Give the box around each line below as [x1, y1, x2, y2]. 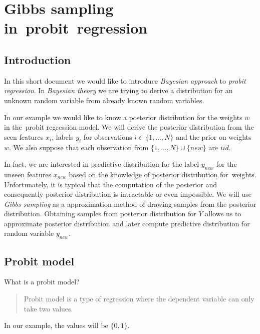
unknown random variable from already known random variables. [4, 95, 204, 105]
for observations [83, 131, 132, 142]
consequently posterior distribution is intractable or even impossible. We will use [4, 189, 251, 199]
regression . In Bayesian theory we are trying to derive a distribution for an [4, 85, 233, 96]
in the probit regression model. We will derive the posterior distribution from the [4, 122, 254, 132]
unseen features [4, 169, 51, 179]
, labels [52, 131, 74, 142]
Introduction [4, 52, 71, 67]
